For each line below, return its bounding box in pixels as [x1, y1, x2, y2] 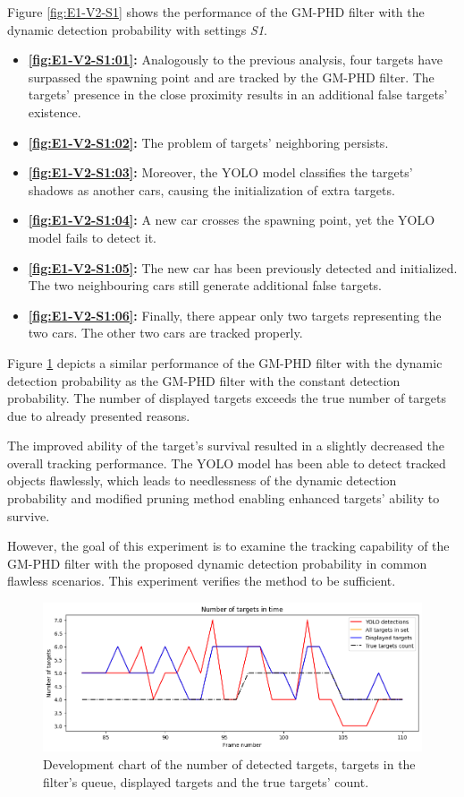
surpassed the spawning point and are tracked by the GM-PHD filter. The [28, 67, 434, 86]
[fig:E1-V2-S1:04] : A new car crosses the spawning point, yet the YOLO [28, 210, 435, 229]
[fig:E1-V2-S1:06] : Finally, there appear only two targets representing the [28, 305, 442, 324]
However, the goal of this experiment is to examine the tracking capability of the [7, 536, 450, 555]
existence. [28, 102, 81, 121]
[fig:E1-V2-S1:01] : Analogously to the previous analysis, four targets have [28, 50, 443, 69]
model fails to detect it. [28, 227, 156, 246]
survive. [7, 506, 50, 525]
